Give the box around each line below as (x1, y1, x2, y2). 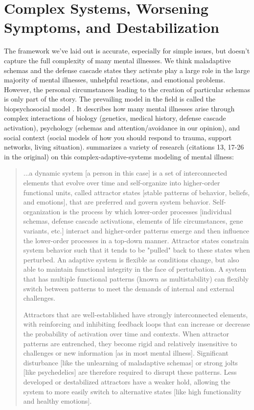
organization (23, 206, 61, 216)
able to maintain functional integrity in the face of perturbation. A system (23, 264, 247, 274)
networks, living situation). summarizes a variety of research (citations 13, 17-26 (4, 142, 244, 152)
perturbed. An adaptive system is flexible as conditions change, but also (23, 254, 239, 264)
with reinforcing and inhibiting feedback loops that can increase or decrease (23, 319, 250, 329)
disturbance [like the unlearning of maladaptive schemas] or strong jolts (23, 357, 238, 367)
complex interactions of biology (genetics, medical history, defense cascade (4, 113, 226, 123)
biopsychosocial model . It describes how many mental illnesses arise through (4, 103, 235, 113)
